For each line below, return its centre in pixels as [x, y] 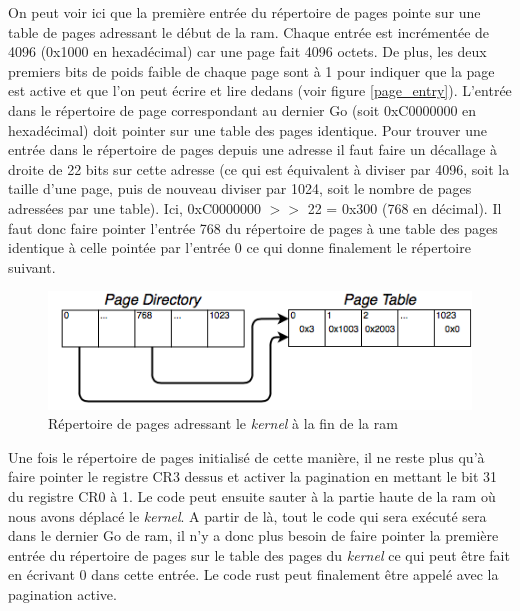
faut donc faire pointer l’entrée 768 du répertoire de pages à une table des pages [253, 227]
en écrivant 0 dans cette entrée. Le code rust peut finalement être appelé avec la [253, 574]
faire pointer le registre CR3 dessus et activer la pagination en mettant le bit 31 [253, 476]
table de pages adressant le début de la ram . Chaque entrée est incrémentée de [249, 31]
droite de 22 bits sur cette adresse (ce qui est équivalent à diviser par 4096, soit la [259, 168]
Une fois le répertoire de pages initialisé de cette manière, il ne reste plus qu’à [246, 456]
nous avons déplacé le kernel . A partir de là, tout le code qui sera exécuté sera [247, 515]
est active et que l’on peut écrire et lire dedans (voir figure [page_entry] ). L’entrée [260, 90]
